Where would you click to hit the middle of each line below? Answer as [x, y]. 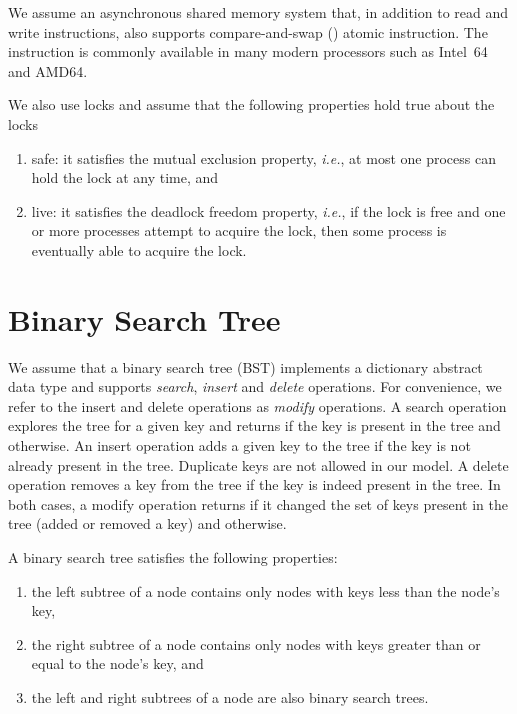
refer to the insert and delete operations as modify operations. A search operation [257, 405]
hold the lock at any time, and [125, 177]
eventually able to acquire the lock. [139, 249]
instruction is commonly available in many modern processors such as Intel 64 [248, 51]
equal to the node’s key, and [117, 663]
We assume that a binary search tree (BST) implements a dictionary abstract [245, 366]
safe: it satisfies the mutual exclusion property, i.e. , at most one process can [263, 157]
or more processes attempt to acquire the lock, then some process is [239, 230]
